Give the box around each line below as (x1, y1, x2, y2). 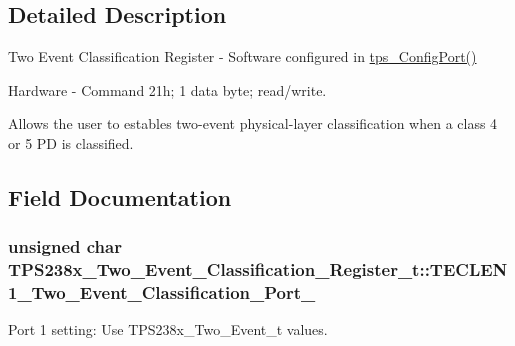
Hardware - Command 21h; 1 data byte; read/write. (8, 79, 327, 100)
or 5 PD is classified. (8, 132, 134, 153)
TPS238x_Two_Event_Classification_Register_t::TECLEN (8, 257, 508, 282)
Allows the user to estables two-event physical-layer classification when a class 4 (8, 113, 498, 134)
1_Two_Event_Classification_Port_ (8, 280, 316, 305)
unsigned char (8, 234, 122, 259)
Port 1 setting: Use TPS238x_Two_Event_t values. (8, 319, 328, 340)
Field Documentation (8, 181, 232, 212)
